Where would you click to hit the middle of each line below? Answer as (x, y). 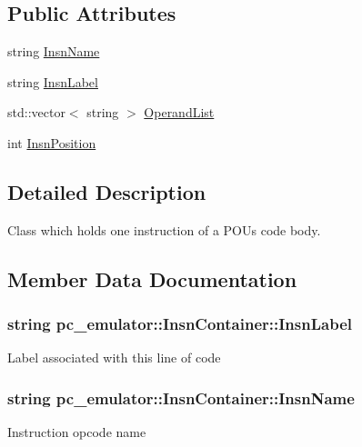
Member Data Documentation (152, 278)
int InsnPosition (52, 142)
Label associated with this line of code (114, 358)
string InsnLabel (53, 81)
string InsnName (54, 51)
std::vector (36, 112)
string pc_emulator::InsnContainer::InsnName (181, 397)
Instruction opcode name (77, 432)
